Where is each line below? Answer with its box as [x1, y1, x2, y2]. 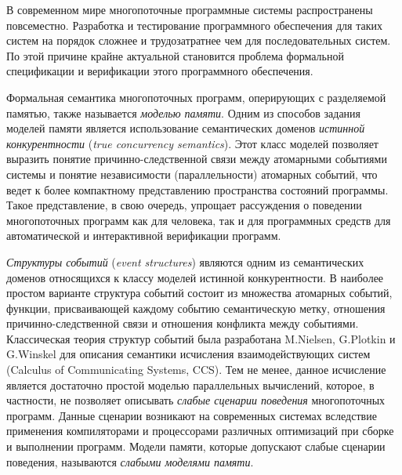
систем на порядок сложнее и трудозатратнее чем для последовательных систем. [6, 32, 391, 49]
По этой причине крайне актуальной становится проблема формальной [6, 47, 344, 63]
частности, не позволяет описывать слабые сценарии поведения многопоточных [6, 392, 386, 408]
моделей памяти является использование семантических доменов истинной [6, 120, 365, 136]
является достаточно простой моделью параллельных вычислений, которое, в [6, 376, 375, 393]
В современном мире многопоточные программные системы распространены [6, 2, 373, 17]
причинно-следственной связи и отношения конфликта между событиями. [6, 315, 359, 332]
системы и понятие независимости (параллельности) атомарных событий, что [6, 165, 378, 182]
